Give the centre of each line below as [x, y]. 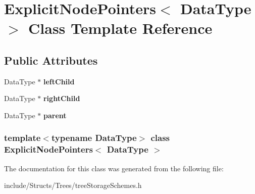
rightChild [62, 98]
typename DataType [94, 138]
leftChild [59, 81]
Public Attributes [51, 60]
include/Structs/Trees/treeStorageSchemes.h [73, 185]
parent [55, 115]
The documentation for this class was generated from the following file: [114, 168]
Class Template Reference [120, 28]
